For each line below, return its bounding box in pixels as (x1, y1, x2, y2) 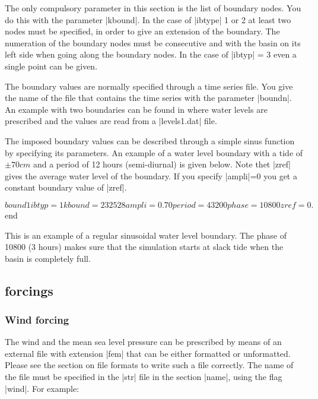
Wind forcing (5, 312, 69, 327)
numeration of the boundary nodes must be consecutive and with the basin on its (5, 36, 301, 49)
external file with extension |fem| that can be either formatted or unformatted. (5, 347, 291, 359)
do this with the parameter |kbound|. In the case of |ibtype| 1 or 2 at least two (5, 13, 291, 26)
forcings (5, 281, 53, 299)
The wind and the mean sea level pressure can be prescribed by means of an (5, 335, 282, 348)
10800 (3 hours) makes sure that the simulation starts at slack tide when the (5, 240, 284, 253)
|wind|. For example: (5, 382, 79, 394)
